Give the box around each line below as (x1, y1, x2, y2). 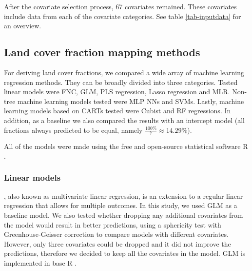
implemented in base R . (4, 257, 77, 268)
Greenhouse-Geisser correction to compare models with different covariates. (4, 229, 229, 239)
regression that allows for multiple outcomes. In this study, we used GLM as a (4, 200, 237, 210)
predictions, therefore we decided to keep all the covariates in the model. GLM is (4, 248, 246, 258)
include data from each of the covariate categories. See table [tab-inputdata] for (4, 11, 241, 21)
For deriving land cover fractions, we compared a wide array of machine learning (4, 67, 244, 77)
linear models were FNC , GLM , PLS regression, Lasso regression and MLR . (4, 86, 230, 97)
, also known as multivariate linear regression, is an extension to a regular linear (4, 190, 243, 201)
